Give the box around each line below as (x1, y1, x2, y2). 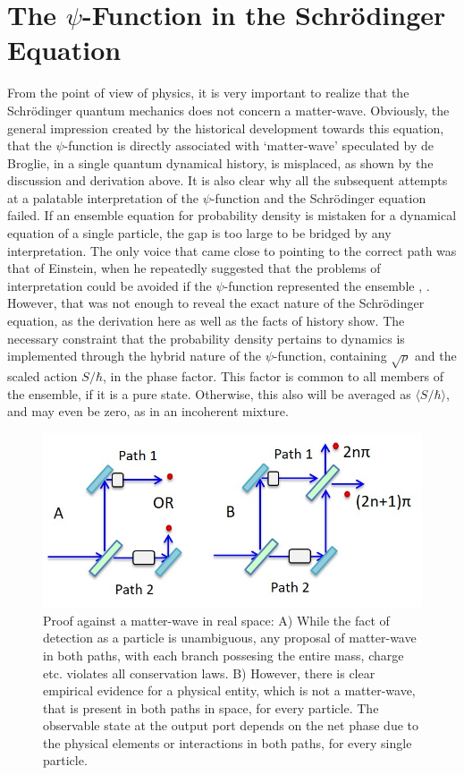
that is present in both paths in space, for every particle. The (43, 698, 379, 717)
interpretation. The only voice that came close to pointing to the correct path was (7, 241, 457, 260)
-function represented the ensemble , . (224, 276, 430, 294)
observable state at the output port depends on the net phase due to (43, 716, 418, 735)
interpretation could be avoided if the (7, 276, 212, 294)
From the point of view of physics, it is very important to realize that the (7, 83, 409, 102)
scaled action (7, 366, 78, 385)
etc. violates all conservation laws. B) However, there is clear (43, 663, 375, 682)
